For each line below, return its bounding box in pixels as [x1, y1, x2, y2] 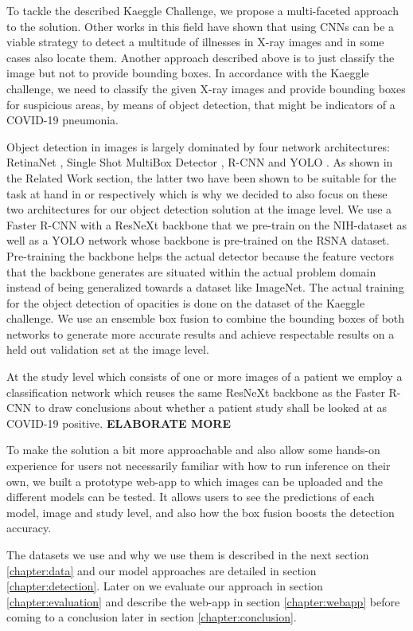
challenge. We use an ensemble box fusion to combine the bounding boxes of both [6, 310, 405, 327]
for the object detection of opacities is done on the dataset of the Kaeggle [6, 294, 365, 311]
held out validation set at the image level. [6, 341, 209, 358]
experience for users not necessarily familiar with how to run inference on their [6, 457, 391, 474]
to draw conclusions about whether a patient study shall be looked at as [34, 399, 388, 416]
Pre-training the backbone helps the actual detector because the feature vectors [6, 247, 395, 264]
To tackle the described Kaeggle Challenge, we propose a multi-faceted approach [6, 2, 399, 18]
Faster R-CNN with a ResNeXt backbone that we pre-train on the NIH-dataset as [6, 216, 407, 233]
